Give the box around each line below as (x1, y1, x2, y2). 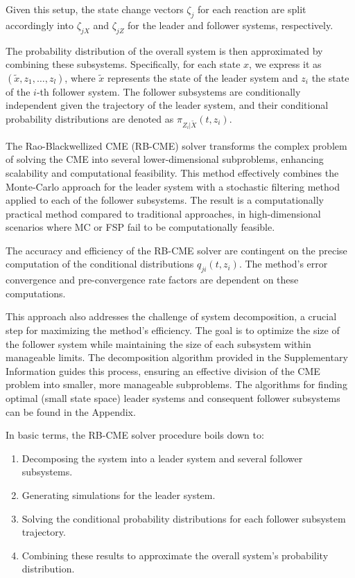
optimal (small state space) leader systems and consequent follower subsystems (6, 391, 340, 405)
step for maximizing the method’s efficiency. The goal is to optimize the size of (6, 323, 340, 338)
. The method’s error (239, 256, 328, 271)
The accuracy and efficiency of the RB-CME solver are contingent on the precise (6, 243, 347, 257)
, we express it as (249, 57, 322, 71)
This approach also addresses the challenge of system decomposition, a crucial (6, 309, 337, 324)
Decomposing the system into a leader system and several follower (21, 450, 303, 465)
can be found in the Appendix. (6, 404, 136, 419)
